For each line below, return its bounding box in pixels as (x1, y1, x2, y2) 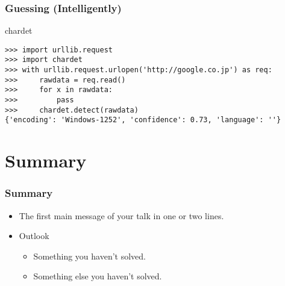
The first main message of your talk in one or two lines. (19, 209, 224, 222)
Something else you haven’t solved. (33, 270, 162, 282)
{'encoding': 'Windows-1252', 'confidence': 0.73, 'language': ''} (5, 116, 281, 125)
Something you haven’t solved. (33, 249, 146, 262)
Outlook (19, 229, 49, 242)
